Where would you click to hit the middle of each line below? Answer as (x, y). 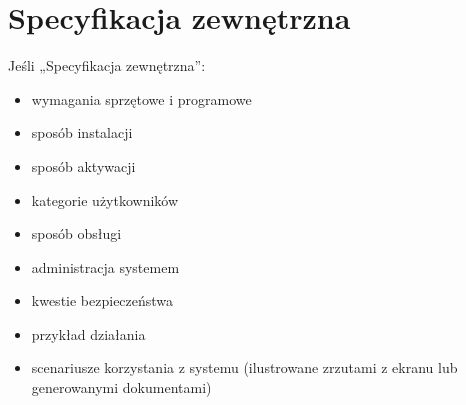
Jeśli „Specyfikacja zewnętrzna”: (107, 65)
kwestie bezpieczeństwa (102, 300)
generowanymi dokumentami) (121, 387)
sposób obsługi (76, 233)
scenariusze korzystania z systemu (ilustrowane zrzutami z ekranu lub (244, 367)
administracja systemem (105, 266)
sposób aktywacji (83, 165)
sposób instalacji (82, 132)
